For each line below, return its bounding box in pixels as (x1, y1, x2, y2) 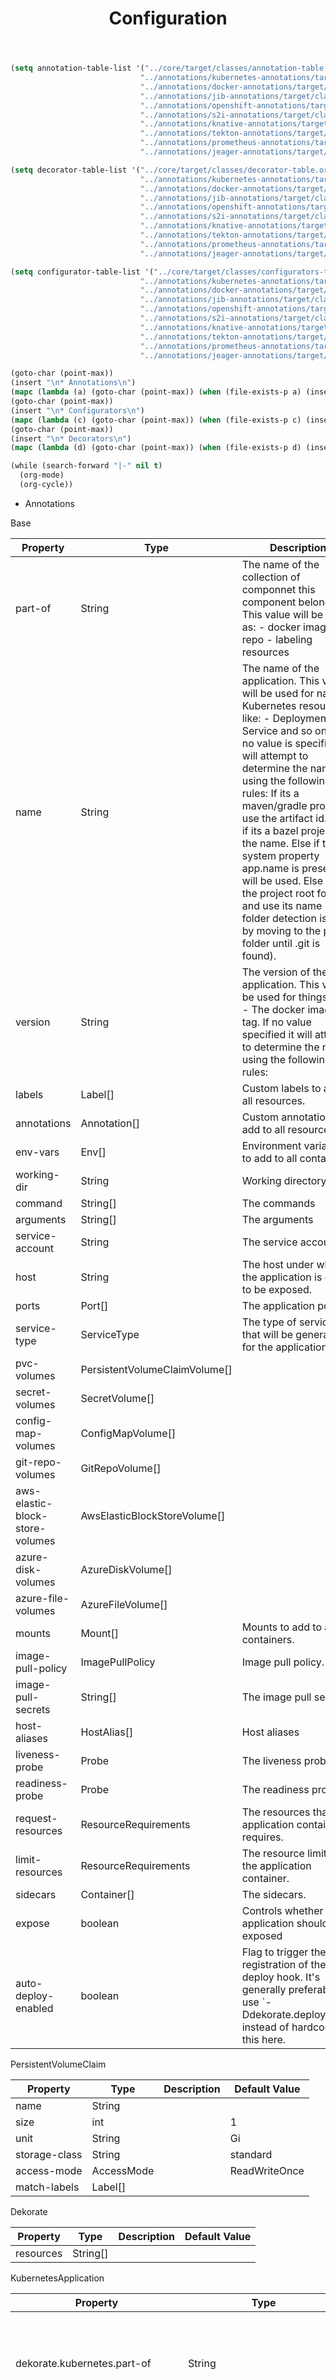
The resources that (241, 1805, 332, 1819)
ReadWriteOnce (229, 2163, 305, 2177)
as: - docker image (241, 620, 333, 634)
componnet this (241, 582, 316, 596)
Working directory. (241, 1173, 330, 1187)
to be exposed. (241, 1282, 313, 1296)
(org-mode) (19, 470, 65, 481)
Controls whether (241, 1903, 324, 1917)
